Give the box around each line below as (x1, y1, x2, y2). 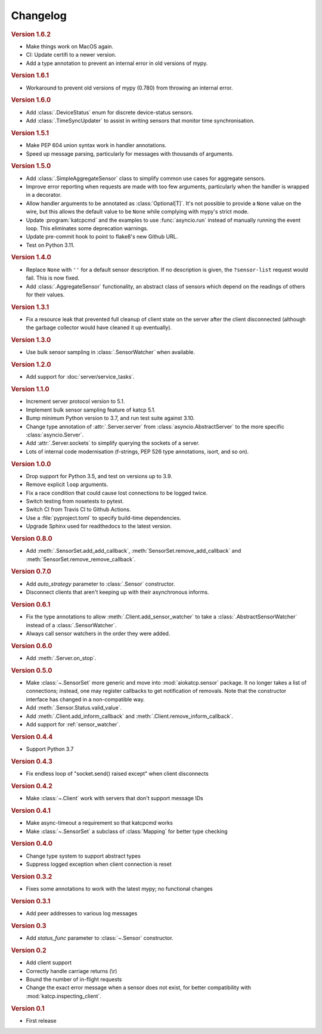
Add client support (26, 959, 72, 966)
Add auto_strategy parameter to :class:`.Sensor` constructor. (26, 580, 175, 587)
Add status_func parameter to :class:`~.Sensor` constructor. (26, 934, 174, 942)
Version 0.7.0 (11, 567, 52, 575)
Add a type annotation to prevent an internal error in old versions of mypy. (26, 60, 208, 67)
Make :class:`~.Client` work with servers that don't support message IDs (26, 795, 203, 802)
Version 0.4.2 (11, 782, 53, 790)
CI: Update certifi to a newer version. (26, 51, 116, 58)
